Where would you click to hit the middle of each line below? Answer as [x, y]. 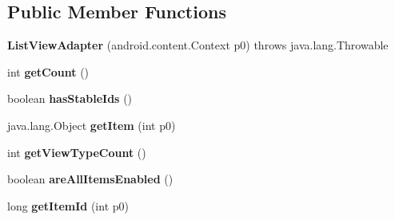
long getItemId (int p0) [68, 205]
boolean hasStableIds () [70, 98]
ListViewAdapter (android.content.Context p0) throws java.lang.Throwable [198, 45]
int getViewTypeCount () [77, 152]
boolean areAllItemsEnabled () [90, 179]
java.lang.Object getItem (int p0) [92, 125]
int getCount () [48, 71]
